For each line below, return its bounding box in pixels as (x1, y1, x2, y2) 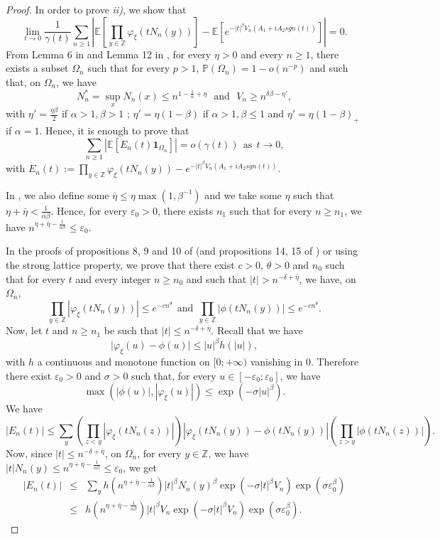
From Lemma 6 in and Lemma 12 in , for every (6, 46, 211, 61)
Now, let (6, 323, 43, 338)
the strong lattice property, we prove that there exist (6, 257, 235, 272)
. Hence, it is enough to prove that (39, 123, 189, 138)
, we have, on (299, 271, 356, 286)
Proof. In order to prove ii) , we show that (6, 2, 187, 16)
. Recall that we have (211, 323, 303, 338)
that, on (6, 74, 41, 89)
